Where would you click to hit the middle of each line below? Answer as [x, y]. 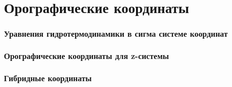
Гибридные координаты [48, 78]
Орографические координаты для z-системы [87, 56]
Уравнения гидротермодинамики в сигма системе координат [116, 34]
